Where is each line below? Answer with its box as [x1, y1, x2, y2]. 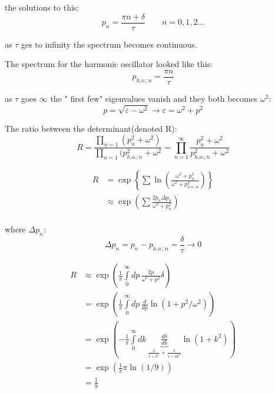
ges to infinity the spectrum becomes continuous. [21, 38, 197, 50]
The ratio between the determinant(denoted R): [5, 122, 177, 134]
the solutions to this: [5, 1, 79, 13]
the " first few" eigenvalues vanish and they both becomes [50, 92, 258, 104]
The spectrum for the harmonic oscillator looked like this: [5, 58, 213, 70]
